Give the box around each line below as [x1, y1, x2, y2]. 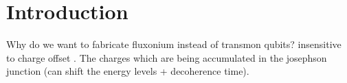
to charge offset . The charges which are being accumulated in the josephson [6, 50, 327, 64]
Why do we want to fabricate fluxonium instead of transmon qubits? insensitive [6, 37, 342, 51]
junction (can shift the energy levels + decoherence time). [6, 64, 249, 78]
